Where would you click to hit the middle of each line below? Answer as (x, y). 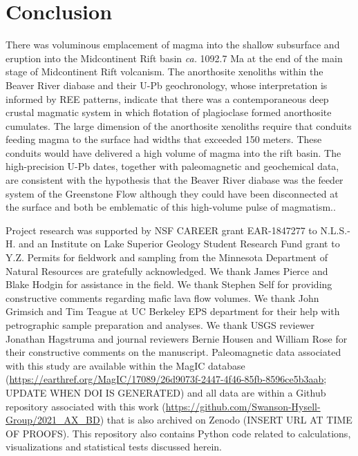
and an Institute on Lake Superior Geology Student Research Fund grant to (179, 244)
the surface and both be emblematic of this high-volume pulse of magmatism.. (171, 207)
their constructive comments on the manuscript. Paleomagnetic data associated (173, 352)
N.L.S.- (335, 230)
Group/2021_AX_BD (53, 420)
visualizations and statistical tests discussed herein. (114, 447)
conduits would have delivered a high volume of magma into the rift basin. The (173, 152)
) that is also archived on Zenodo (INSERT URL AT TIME (226, 420)
